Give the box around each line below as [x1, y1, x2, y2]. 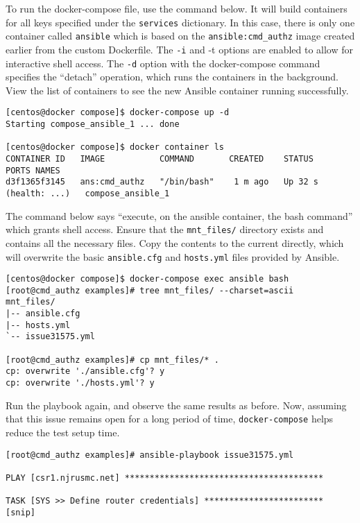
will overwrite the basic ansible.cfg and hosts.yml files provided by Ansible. [6, 249, 340, 264]
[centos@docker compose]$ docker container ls [6, 142, 224, 153]
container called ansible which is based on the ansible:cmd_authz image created [6, 28, 355, 43]
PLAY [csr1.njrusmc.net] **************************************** [6, 472, 324, 483]
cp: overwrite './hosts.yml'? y [6, 378, 155, 388]
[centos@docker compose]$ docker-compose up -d [6, 108, 230, 118]
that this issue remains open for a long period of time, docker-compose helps [6, 411, 334, 426]
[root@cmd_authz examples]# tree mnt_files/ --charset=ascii [6, 285, 294, 295]
